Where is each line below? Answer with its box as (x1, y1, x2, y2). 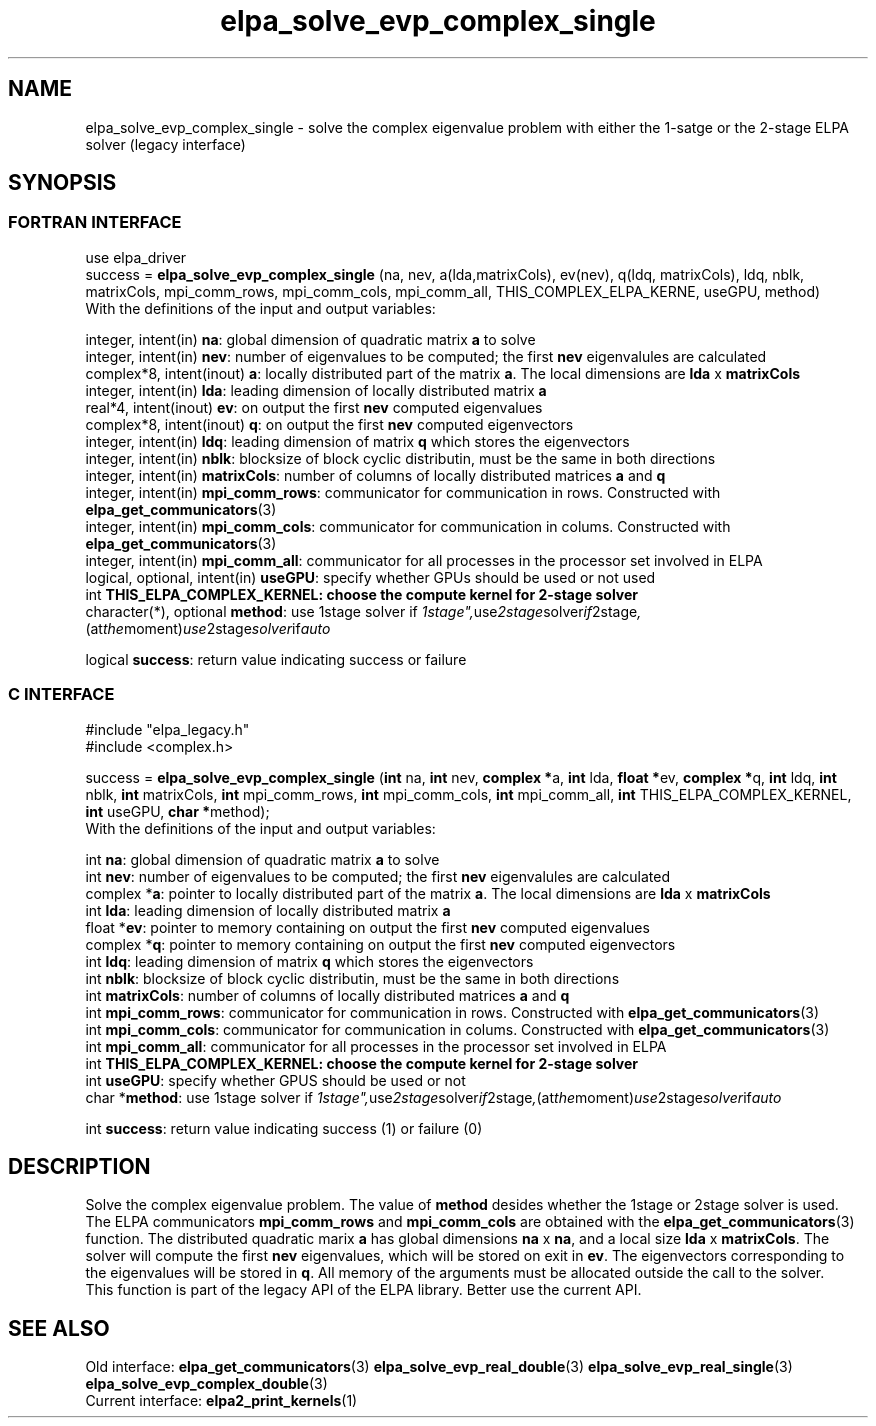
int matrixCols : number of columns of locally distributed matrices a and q (85, 986, 570, 1004)
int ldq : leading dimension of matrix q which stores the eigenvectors (85, 952, 534, 970)
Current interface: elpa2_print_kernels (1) (85, 1392, 358, 1410)
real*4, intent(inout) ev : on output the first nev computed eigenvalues (85, 398, 543, 416)
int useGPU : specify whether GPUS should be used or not (85, 1071, 466, 1089)
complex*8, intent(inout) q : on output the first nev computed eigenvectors (85, 415, 574, 433)
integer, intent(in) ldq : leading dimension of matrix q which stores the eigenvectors (85, 432, 630, 450)
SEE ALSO (8, 1315, 110, 1341)
